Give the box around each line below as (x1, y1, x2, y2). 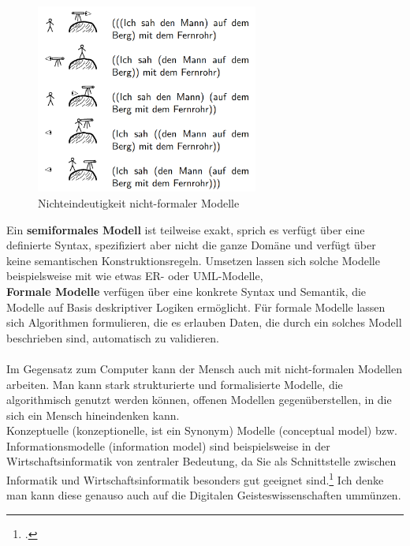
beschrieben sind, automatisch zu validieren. (6, 329, 219, 346)
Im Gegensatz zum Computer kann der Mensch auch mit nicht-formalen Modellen (6, 360, 403, 376)
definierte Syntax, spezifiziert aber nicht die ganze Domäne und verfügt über (6, 237, 376, 253)
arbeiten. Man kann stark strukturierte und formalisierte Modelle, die (6, 376, 343, 392)
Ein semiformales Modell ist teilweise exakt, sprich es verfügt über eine (6, 221, 365, 237)
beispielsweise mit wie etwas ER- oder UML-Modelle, (6, 267, 263, 284)
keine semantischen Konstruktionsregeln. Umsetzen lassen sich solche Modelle (6, 252, 380, 268)
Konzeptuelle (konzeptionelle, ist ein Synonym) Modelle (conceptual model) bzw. (6, 422, 397, 439)
